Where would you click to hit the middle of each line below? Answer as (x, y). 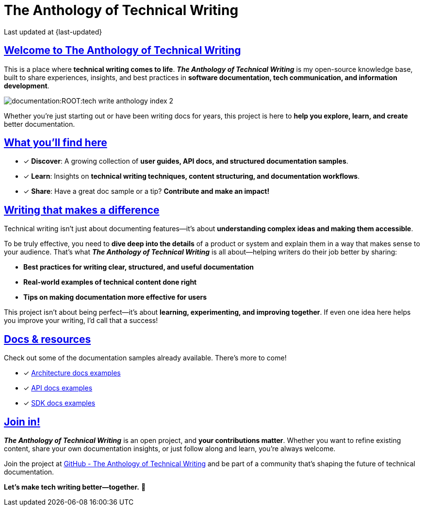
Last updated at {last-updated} (53, 32)
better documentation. (40, 124)
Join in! (22, 422)
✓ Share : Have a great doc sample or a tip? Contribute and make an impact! (147, 191)
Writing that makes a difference (82, 210)
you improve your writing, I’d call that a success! (81, 321)
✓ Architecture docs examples (72, 373)
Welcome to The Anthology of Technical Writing (122, 51)
